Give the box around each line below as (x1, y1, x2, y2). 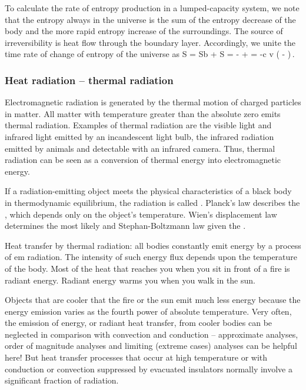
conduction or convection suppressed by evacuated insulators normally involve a (5, 362, 292, 375)
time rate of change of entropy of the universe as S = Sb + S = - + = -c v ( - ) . (5, 48, 295, 60)
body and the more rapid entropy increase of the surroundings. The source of (5, 25, 283, 37)
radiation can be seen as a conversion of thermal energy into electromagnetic (5, 154, 281, 166)
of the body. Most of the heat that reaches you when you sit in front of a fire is (5, 262, 290, 274)
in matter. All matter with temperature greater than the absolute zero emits (5, 107, 281, 119)
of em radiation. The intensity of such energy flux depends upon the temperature (5, 251, 298, 263)
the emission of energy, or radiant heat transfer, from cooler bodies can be (5, 316, 272, 329)
